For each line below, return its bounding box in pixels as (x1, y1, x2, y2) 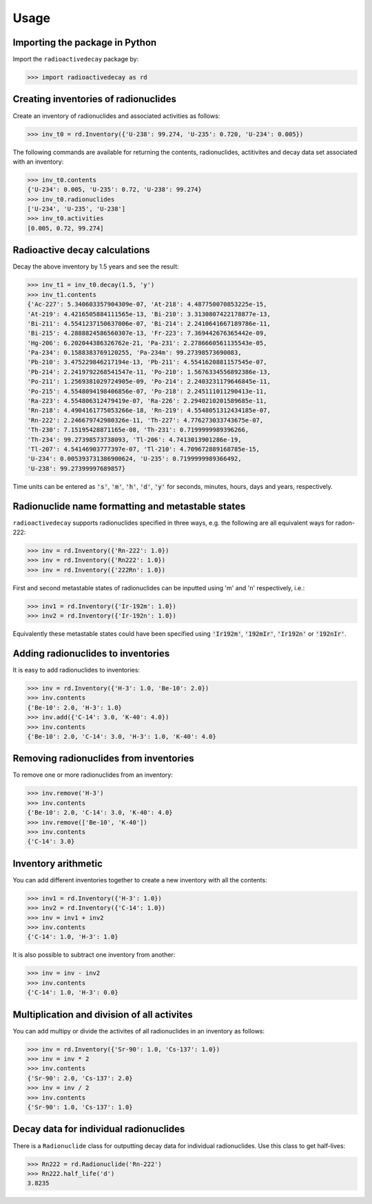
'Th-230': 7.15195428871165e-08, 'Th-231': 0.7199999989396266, (27, 426, 249, 434)
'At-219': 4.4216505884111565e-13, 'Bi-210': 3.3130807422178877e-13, (27, 310, 271, 318)
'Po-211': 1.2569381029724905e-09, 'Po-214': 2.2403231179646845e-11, (27, 378, 271, 386)
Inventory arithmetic (12, 857, 103, 869)
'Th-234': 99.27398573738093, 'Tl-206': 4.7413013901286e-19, (27, 436, 242, 443)
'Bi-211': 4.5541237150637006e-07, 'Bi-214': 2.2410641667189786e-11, (27, 320, 271, 327)
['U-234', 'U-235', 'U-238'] (27, 205, 126, 213)
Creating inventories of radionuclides (12, 93, 177, 105)
